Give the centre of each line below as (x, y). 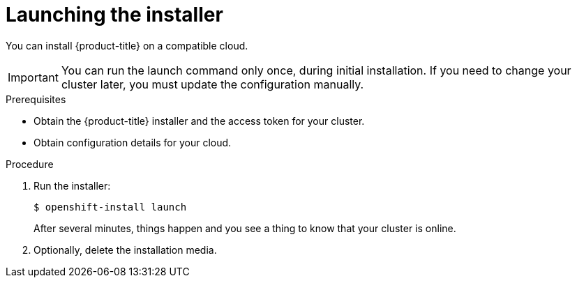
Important (33, 77)
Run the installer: (72, 185)
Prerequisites (36, 99)
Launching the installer (114, 15)
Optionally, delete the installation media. (125, 250)
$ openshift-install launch (110, 207)
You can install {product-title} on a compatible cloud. (127, 45)
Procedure (30, 164)
